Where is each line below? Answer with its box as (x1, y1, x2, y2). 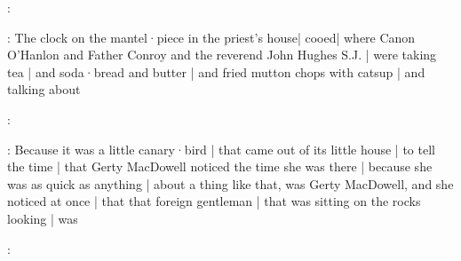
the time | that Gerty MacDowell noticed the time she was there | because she (7, 157, 433, 176)
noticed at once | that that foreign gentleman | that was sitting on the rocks (7, 192, 421, 210)
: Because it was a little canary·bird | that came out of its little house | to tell (7, 139, 435, 158)
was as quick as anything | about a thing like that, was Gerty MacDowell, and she (7, 174, 454, 193)
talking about (7, 80, 81, 99)
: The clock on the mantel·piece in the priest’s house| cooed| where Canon (7, 28, 416, 46)
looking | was (7, 209, 78, 227)
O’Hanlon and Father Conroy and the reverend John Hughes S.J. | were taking (7, 45, 437, 64)
